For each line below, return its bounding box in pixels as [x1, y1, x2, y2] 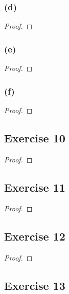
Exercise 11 [4, 179, 65, 195]
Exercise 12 [4, 228, 65, 244]
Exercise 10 [4, 130, 65, 145]
